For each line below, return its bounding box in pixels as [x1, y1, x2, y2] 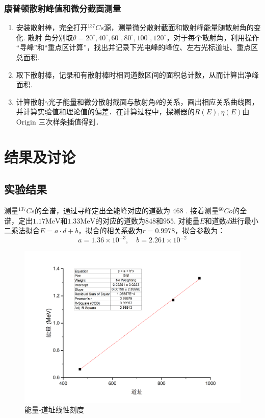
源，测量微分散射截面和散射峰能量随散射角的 [103, 22, 254, 33]
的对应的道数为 [95, 215, 145, 226]
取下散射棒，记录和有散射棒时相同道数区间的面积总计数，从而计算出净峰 [16, 69, 259, 80]
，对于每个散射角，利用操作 [166, 32, 259, 42]
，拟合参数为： [175, 225, 225, 236]
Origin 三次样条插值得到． [16, 116, 103, 127]
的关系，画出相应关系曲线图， [158, 96, 259, 107]
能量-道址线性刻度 [24, 404, 84, 415]
